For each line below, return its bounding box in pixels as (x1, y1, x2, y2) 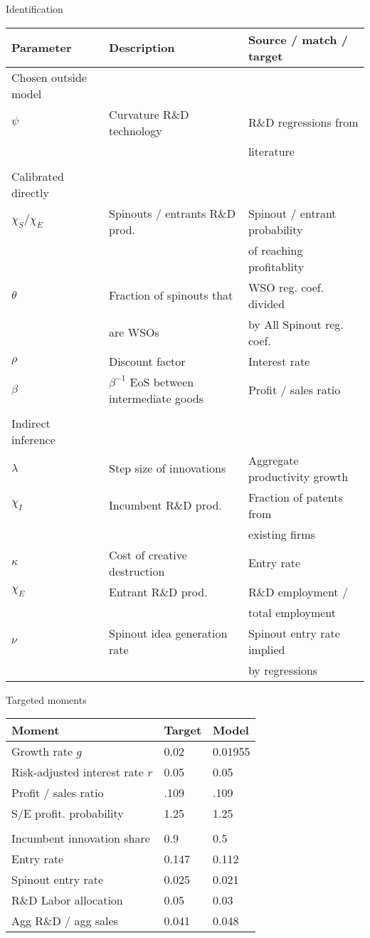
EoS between (129, 373, 194, 390)
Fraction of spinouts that (109, 287, 233, 304)
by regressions (248, 661, 318, 678)
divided (248, 295, 285, 312)
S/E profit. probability (11, 805, 124, 822)
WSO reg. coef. (248, 278, 324, 295)
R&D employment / (248, 583, 348, 600)
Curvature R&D (109, 105, 189, 122)
